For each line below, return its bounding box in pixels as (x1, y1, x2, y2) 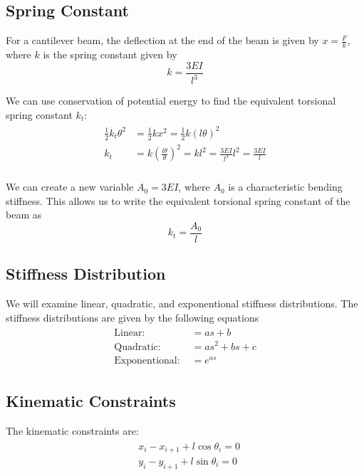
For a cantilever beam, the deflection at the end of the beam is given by (6, 33, 319, 48)
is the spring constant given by (43, 47, 177, 62)
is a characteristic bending (228, 179, 343, 194)
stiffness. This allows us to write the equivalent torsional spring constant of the (6, 193, 350, 208)
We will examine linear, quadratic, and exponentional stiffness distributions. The (6, 296, 358, 311)
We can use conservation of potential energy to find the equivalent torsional (6, 93, 336, 108)
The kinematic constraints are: (6, 423, 139, 438)
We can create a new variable (6, 179, 134, 194)
